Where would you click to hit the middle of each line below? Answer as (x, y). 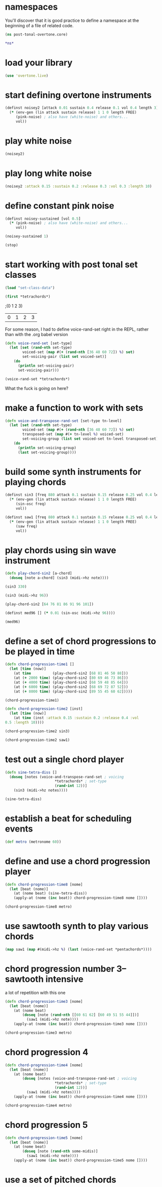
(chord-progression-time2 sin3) (37, 731)
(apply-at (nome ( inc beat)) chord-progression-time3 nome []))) (81, 1024)
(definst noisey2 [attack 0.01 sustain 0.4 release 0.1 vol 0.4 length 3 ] (82, 108)
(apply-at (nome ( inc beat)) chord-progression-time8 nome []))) (81, 898)
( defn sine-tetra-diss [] (31, 772)
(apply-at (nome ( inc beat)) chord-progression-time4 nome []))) (81, 1097)
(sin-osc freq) (31, 504)
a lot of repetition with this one (35, 993)
